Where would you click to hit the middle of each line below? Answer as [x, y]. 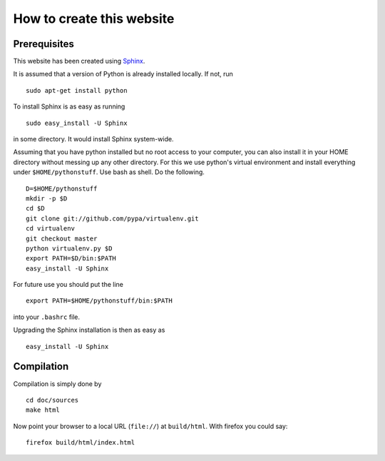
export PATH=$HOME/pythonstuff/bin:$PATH [99, 301]
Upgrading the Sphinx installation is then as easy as [89, 330]
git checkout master [62, 238]
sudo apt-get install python [77, 90]
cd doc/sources [52, 400]
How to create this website [94, 19]
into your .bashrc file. [47, 317]
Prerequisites [43, 44]
